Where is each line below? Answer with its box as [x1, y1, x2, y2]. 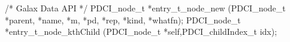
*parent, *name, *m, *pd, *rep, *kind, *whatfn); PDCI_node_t [5, 13, 241, 26]
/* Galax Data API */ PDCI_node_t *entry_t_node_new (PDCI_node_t [5, 2, 286, 14]
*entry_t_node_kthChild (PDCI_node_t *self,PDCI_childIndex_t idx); [5, 25, 277, 38]
